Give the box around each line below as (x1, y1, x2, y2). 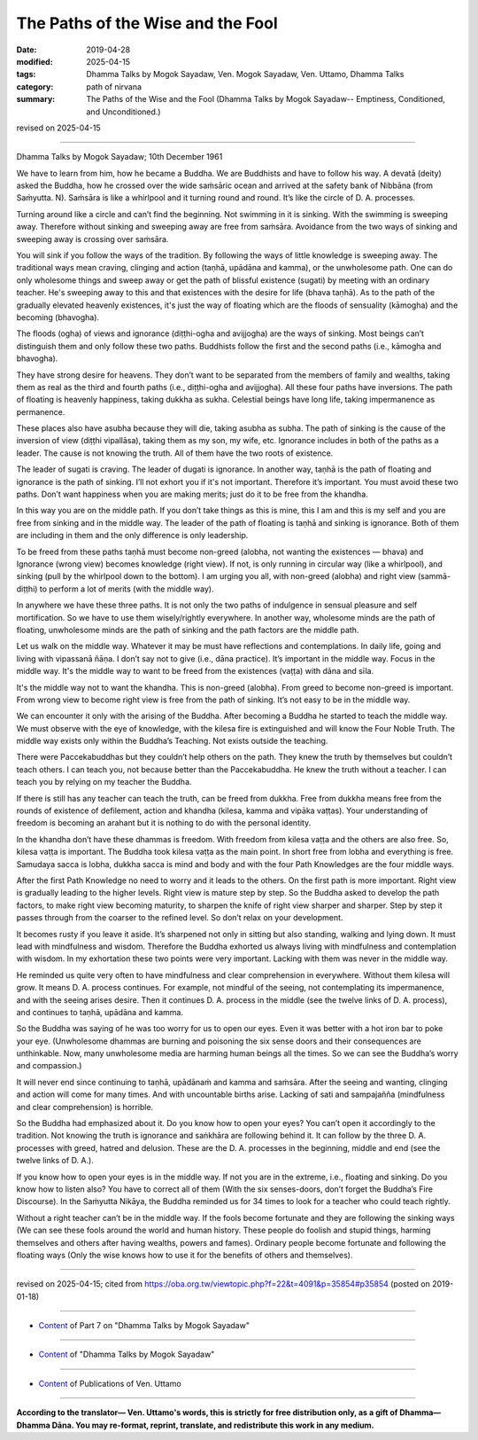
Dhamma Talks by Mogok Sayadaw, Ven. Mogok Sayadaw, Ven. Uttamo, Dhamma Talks (86, 69, 405, 80)
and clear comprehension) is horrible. (16, 1101, 154, 1112)
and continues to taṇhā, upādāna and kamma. (16, 1006, 183, 1017)
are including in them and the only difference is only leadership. (16, 530, 249, 541)
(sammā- (417, 571, 451, 582)
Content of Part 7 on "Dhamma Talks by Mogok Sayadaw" (38, 1320, 250, 1331)
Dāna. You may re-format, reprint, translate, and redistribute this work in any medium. (51, 1420, 375, 1430)
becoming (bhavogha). (16, 311, 100, 323)
